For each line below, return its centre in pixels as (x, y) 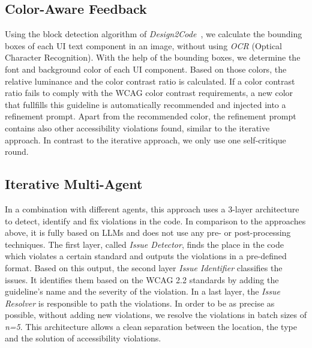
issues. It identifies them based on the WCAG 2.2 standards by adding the (142, 279)
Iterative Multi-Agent (74, 184)
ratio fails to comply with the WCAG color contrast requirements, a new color (149, 93)
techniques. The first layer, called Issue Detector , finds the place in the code (144, 244)
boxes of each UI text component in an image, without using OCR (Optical (144, 45)
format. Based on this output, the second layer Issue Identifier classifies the (144, 267)
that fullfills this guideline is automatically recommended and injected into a (145, 104)
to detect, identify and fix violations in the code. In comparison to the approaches (155, 220)
